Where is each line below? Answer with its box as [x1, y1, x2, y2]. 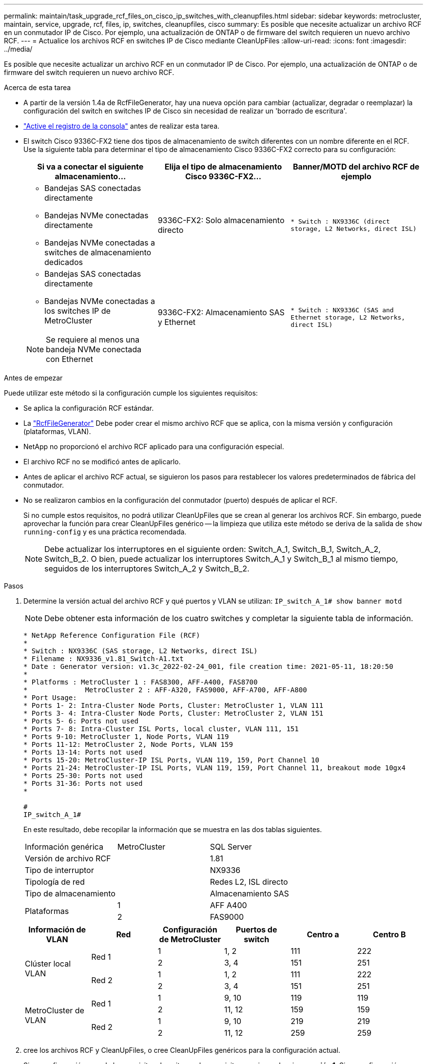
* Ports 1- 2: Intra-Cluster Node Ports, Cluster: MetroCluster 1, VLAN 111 [23, 702, 324, 709]
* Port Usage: [23, 694, 77, 702]
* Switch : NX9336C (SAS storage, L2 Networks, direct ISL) [23, 647, 258, 655]
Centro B [373, 930, 406, 939]
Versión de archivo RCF [25, 854, 111, 863]
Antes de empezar [4, 374, 63, 382]
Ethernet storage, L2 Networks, [291, 313, 406, 321]
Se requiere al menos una [46, 335, 139, 344]
